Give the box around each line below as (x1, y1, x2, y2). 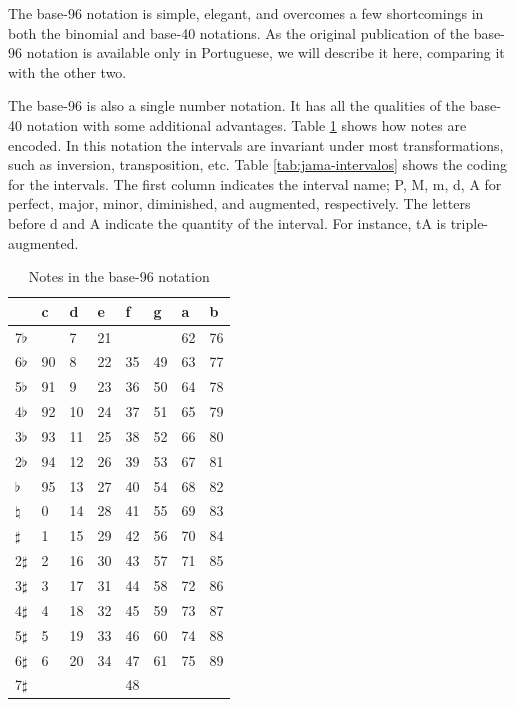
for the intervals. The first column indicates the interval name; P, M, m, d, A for (8, 173, 502, 194)
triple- (450, 212, 489, 233)
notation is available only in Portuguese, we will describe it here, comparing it (26, 42, 505, 63)
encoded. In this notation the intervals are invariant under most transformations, (8, 134, 504, 155)
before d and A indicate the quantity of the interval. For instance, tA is (8, 212, 446, 233)
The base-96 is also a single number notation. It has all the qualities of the (8, 95, 466, 116)
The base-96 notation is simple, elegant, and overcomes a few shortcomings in (8, 3, 484, 23)
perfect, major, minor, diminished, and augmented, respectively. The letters (8, 193, 471, 214)
